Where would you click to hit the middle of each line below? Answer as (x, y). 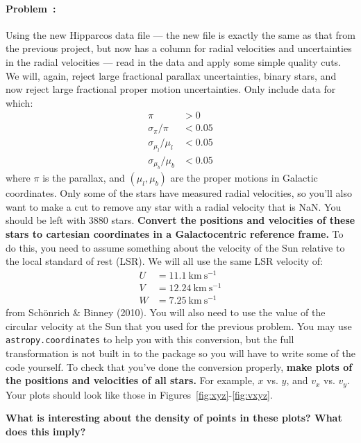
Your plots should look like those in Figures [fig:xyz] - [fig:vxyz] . (139, 394)
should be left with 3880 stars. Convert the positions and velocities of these (180, 220)
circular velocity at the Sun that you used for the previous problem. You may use (179, 325)
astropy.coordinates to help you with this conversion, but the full (150, 339)
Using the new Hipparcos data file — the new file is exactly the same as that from (181, 34)
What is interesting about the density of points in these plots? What (174, 418)
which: (19, 102)
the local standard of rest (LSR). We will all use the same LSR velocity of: (164, 261)
